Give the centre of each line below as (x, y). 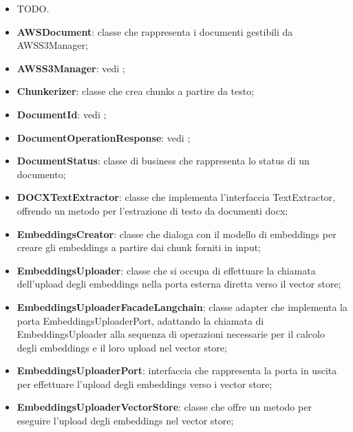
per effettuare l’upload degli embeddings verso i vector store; (145, 384)
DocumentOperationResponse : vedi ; (104, 137)
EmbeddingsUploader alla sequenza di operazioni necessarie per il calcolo (171, 334)
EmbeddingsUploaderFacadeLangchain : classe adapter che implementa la (182, 306)
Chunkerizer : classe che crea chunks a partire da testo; (136, 91)
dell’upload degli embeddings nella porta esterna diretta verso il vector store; (179, 284)
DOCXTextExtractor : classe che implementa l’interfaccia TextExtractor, (176, 197)
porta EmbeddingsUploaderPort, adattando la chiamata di (140, 320)
